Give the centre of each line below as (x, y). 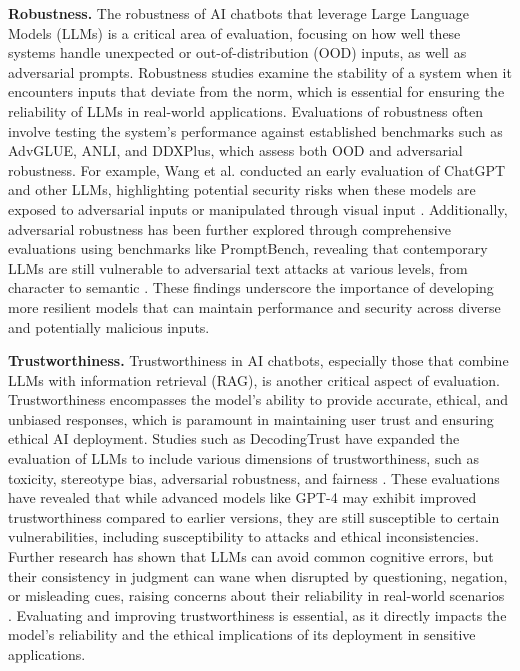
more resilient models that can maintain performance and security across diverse (254, 306)
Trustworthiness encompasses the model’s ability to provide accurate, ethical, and (258, 399)
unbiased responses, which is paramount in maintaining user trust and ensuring (251, 418)
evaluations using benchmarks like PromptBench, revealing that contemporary (248, 248)
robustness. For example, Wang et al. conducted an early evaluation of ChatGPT (257, 169)
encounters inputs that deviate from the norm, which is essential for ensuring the (256, 91)
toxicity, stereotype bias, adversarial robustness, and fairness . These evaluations (254, 477)
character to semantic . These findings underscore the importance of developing (251, 287)
